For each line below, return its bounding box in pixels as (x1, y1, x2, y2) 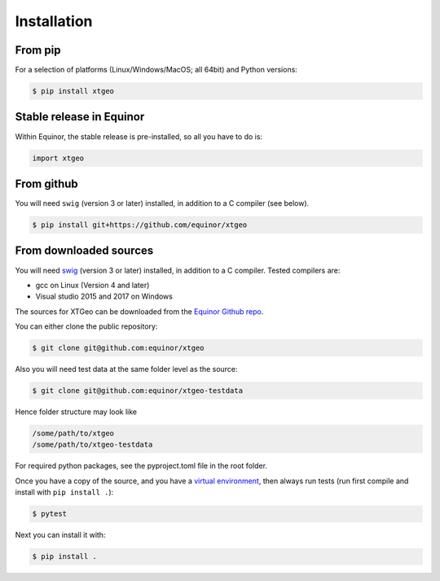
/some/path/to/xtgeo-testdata (32, 440, 153, 449)
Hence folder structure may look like (15, 407, 138, 417)
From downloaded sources (15, 244, 154, 258)
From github (15, 177, 79, 190)
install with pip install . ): (15, 487, 114, 497)
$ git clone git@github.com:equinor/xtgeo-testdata (32, 387, 244, 395)
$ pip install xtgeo (32, 86, 114, 96)
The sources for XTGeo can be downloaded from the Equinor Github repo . (15, 306, 264, 317)
